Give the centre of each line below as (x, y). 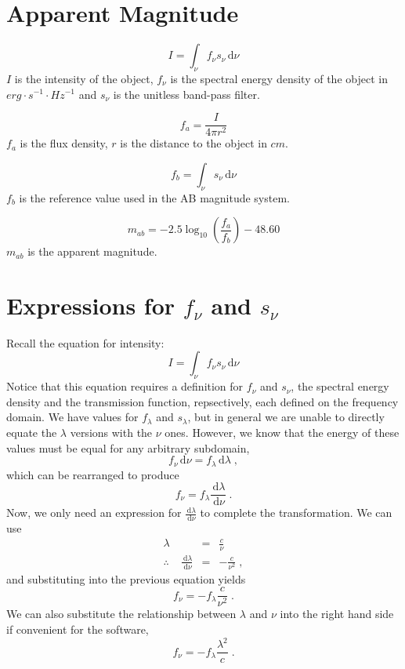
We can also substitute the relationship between (121, 614)
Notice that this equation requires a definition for (125, 386)
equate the (32, 433)
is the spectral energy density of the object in (279, 78)
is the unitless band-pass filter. (186, 94)
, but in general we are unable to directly (286, 417)
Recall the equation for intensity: (85, 342)
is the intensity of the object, (84, 78)
